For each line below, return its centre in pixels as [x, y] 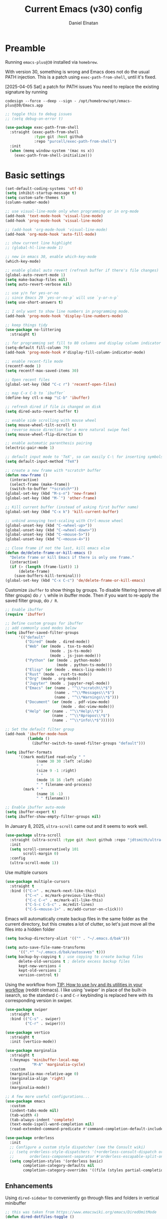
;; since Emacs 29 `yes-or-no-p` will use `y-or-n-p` [62, 298]
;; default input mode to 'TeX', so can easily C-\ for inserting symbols [84, 457]
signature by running [26, 92]
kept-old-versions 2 [40, 970]
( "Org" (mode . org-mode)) [53, 679]
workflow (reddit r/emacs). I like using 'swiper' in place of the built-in [76, 990]
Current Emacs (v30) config [83, 9]
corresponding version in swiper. [39, 1001]
